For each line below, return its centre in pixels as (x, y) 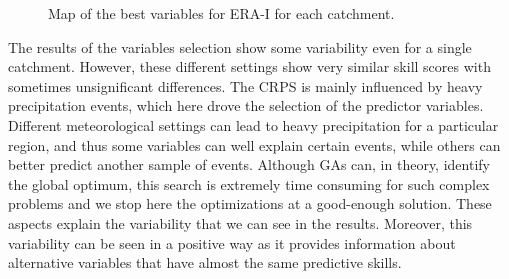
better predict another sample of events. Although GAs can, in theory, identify (249, 164)
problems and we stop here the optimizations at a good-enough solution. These (250, 203)
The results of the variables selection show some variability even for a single (240, 46)
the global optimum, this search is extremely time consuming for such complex (249, 183)
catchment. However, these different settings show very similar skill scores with (249, 66)
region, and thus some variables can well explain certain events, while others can (254, 144)
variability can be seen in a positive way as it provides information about (232, 242)
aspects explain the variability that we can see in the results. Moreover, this (240, 222)
